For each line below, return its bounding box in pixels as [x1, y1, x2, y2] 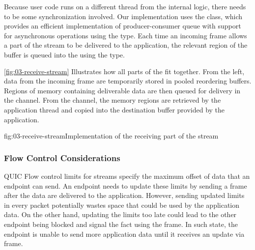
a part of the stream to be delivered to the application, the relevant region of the [4, 40, 248, 50]
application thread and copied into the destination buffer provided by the [4, 104, 225, 114]
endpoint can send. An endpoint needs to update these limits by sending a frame [4, 180, 247, 191]
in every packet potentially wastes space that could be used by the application [4, 199, 240, 210]
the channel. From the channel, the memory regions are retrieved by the [4, 95, 221, 105]
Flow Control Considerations [4, 151, 120, 164]
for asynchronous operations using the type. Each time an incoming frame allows [4, 30, 247, 40]
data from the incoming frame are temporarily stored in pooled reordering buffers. [4, 76, 252, 86]
